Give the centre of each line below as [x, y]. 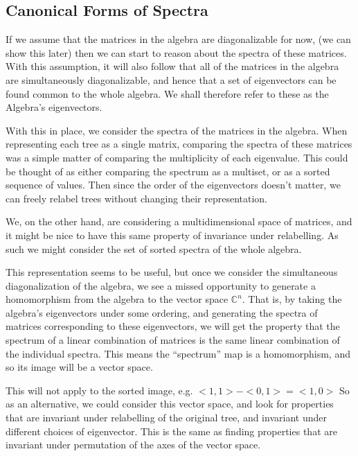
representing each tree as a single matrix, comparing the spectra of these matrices [179, 144]
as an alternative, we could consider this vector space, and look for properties [170, 404]
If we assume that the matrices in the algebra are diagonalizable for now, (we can [178, 39]
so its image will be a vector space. [79, 367]
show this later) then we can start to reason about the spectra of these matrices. [176, 52]
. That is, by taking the [292, 299]
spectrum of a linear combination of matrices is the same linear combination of [173, 340]
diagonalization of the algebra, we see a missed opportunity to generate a [161, 285]
